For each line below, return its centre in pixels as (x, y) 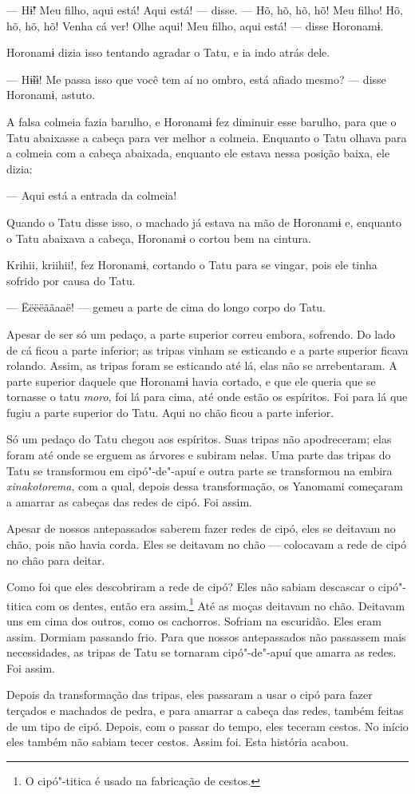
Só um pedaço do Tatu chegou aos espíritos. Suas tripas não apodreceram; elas (199, 439)
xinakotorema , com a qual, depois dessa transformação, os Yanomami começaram (205, 486)
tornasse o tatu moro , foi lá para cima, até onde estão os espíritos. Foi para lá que (207, 397)
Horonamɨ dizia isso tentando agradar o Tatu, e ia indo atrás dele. (168, 52)
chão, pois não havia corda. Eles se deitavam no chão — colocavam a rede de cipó (206, 544)
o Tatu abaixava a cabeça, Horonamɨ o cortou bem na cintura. (159, 238)
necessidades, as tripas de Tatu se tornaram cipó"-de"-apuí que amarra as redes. (202, 652)
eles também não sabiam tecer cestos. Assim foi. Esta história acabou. (178, 742)
